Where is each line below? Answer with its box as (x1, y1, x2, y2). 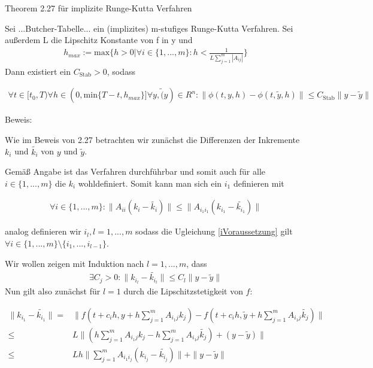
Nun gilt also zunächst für (5, 285, 101, 297)
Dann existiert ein (5, 65, 71, 77)
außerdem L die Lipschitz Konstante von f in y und (5, 34, 193, 46)
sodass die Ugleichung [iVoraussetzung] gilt (135, 225, 293, 238)
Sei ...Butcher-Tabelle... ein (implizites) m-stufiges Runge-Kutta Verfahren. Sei (5, 22, 293, 34)
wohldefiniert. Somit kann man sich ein (78, 177, 222, 189)
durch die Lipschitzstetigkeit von (123, 285, 243, 297)
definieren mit (233, 177, 284, 189)
